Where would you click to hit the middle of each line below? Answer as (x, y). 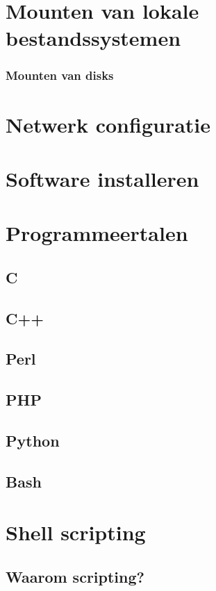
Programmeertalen (97, 233)
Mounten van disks (60, 75)
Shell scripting (76, 532)
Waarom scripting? (75, 576)
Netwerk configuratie (108, 124)
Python (33, 441)
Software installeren (102, 178)
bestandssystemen (93, 38)
